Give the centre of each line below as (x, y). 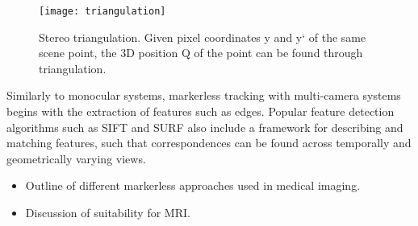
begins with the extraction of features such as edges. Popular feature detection (201, 111)
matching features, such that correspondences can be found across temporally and (209, 143)
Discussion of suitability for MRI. (108, 212)
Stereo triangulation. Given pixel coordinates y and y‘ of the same (203, 37)
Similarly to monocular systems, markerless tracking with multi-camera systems (204, 95)
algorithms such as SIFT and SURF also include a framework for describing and (205, 127)
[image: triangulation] (102, 11)
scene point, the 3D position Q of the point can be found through (201, 53)
